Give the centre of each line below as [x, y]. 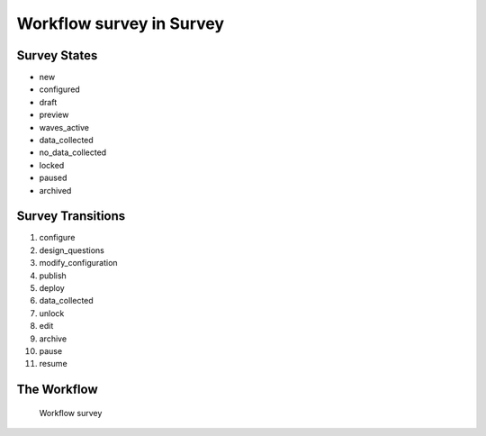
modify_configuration [78, 263]
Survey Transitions [71, 216]
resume [53, 364]
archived [55, 190]
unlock [52, 313]
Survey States [57, 55]
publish [53, 276]
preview [54, 115]
